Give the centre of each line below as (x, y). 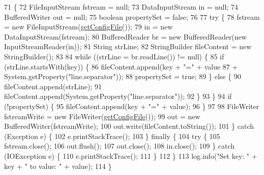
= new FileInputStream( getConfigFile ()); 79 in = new (89, 27)
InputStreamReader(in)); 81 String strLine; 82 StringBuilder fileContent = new (128, 46)
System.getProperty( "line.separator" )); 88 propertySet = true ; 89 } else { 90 (123, 76)
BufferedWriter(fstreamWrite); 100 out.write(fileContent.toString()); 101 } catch (129, 126)
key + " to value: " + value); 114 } (58, 166)
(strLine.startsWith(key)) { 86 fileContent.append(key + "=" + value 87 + (121, 66)
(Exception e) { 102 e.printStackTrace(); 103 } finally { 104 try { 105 (112, 136)
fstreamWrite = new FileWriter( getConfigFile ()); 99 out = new (102, 116)
